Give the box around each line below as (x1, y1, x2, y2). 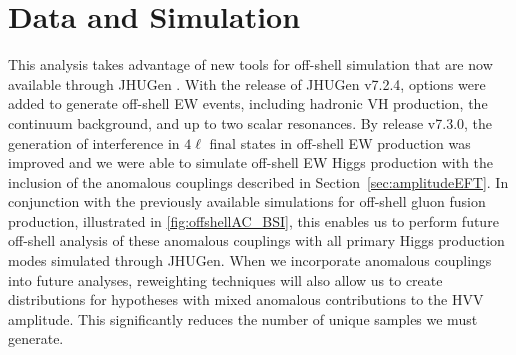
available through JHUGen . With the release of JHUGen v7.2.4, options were (8, 73, 486, 94)
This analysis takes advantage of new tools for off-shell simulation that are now (8, 54, 493, 75)
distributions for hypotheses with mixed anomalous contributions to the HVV (8, 289, 484, 310)
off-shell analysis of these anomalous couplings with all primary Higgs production (8, 230, 505, 251)
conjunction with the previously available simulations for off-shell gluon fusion (8, 191, 486, 212)
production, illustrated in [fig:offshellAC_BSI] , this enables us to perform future (8, 210, 499, 231)
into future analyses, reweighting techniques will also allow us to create (8, 269, 443, 290)
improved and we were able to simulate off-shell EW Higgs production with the (8, 152, 494, 173)
